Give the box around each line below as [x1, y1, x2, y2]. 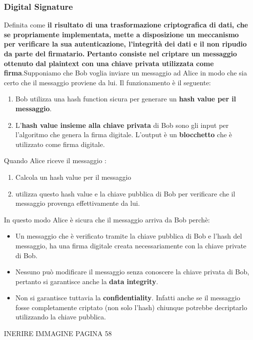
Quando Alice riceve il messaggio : [4, 155, 106, 166]
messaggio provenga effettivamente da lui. [15, 198, 140, 208]
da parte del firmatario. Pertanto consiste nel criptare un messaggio [4, 49, 237, 58]
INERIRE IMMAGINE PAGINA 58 [4, 328, 112, 339]
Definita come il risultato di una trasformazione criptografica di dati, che [4, 20, 248, 30]
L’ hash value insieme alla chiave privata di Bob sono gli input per [15, 120, 229, 130]
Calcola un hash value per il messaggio [15, 171, 131, 182]
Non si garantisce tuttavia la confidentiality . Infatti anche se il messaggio [15, 292, 240, 303]
